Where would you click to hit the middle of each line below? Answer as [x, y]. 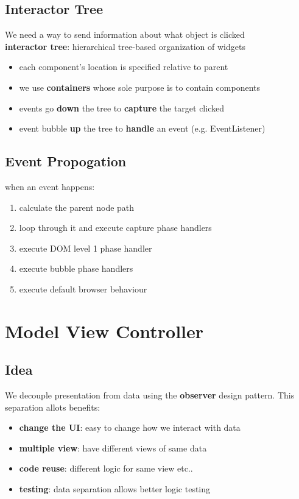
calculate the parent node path [77, 207]
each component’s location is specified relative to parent [124, 67]
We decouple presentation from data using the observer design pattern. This [150, 395]
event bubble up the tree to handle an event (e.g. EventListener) [142, 128]
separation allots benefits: [53, 407]
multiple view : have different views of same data [113, 448]
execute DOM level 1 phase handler [86, 248]
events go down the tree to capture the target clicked [121, 108]
